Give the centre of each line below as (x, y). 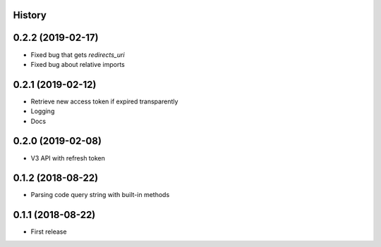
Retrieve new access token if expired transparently (104, 101)
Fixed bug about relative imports (78, 64)
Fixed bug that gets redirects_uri (78, 55)
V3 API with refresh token (68, 158)
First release (49, 232)
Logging (43, 111)
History (30, 15)
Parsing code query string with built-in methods (100, 195)
